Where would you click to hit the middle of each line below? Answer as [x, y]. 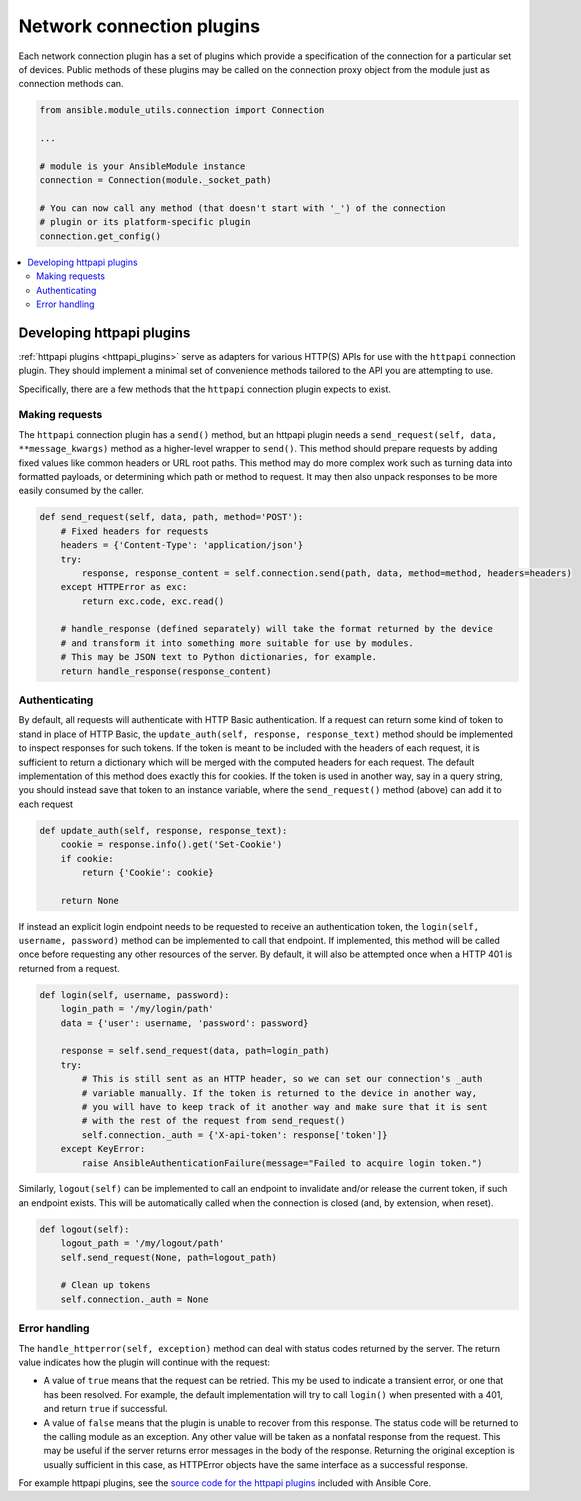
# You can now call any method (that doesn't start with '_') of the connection [242, 208]
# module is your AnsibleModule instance [142, 166]
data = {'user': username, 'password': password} [184, 1023]
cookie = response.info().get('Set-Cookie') [171, 844]
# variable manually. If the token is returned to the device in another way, [279, 1093]
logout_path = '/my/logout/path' [142, 1243]
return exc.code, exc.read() [153, 601]
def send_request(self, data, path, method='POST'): [171, 517]
